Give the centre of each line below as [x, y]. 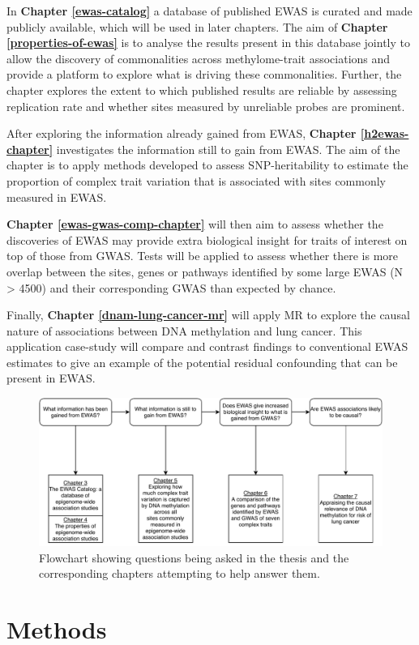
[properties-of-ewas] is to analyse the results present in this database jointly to [208, 43]
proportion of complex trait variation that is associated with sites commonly [196, 180]
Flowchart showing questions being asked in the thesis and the [194, 557]
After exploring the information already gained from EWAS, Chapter [182, 133]
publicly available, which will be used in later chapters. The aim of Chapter [197, 26]
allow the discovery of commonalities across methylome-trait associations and [199, 58]
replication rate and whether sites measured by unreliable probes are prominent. [206, 106]
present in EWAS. [51, 378]
